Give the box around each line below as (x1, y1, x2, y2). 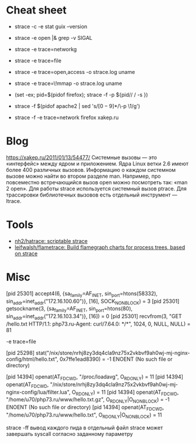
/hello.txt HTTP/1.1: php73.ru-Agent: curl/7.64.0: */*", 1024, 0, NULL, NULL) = (6, 320, 191, 327)
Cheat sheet (6, 4, 67, 17)
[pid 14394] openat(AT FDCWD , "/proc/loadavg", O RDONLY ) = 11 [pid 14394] (6, 373, 183, 381)
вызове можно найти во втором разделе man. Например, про (6, 173, 161, 180)
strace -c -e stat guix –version (14, 23, 88, 30)
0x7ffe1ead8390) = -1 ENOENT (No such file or (59, 356, 173, 363)
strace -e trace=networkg (14, 45, 77, 53)
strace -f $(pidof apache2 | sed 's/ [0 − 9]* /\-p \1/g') (14, 102, 140, 109)
